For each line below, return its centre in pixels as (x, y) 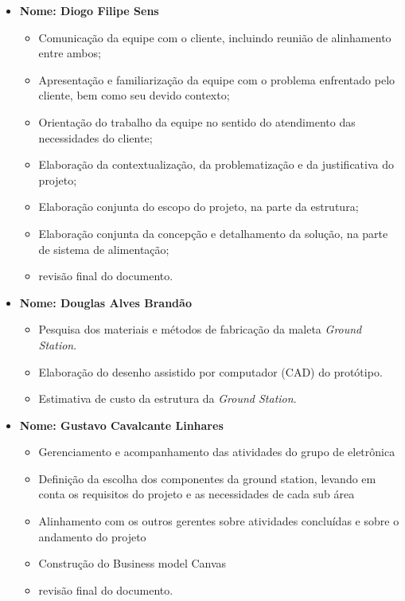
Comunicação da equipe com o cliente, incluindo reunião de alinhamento (215, 37)
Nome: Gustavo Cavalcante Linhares (121, 425)
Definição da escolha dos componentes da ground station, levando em (207, 478)
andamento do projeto (92, 536)
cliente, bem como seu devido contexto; (134, 95)
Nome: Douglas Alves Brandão (105, 302)
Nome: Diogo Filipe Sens (89, 10)
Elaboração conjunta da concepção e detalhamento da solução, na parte (213, 233)
